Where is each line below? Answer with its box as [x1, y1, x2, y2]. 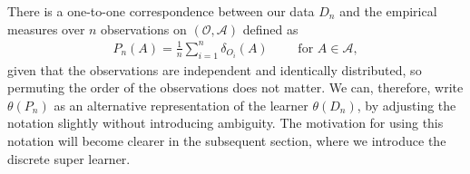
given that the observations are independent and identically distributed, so [7, 60, 422, 79]
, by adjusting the [357, 95, 456, 114]
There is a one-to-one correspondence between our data [7, 2, 315, 20]
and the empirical [339, 2, 437, 20]
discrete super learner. [7, 149, 131, 168]
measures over [7, 19, 85, 38]
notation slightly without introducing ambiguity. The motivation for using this [7, 113, 444, 132]
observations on [101, 19, 187, 38]
